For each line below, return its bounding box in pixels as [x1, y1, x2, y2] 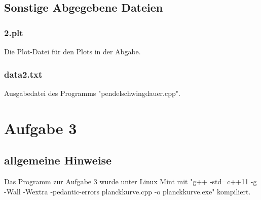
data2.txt [4, 68, 43, 80]
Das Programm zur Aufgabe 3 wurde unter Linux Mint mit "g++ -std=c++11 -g [4, 176, 257, 186]
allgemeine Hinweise [4, 152, 112, 168]
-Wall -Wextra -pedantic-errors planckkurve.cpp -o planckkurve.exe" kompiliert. [4, 186, 251, 196]
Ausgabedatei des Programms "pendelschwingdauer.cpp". [4, 87, 180, 98]
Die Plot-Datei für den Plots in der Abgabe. [4, 46, 141, 56]
